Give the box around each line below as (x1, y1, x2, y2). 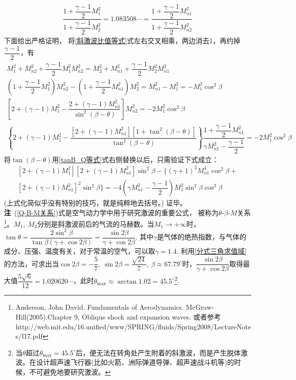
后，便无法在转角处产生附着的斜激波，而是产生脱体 (76, 347, 241, 357)
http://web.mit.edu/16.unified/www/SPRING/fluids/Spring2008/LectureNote (15, 321, 251, 331)
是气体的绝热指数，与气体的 (157, 232, 246, 242)
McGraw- (186, 302, 214, 312)
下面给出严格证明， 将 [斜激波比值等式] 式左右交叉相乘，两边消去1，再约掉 (4, 35, 241, 46)
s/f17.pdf (15, 331, 43, 341)
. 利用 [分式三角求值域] (176, 246, 247, 256)
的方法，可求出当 (4, 258, 59, 268)
